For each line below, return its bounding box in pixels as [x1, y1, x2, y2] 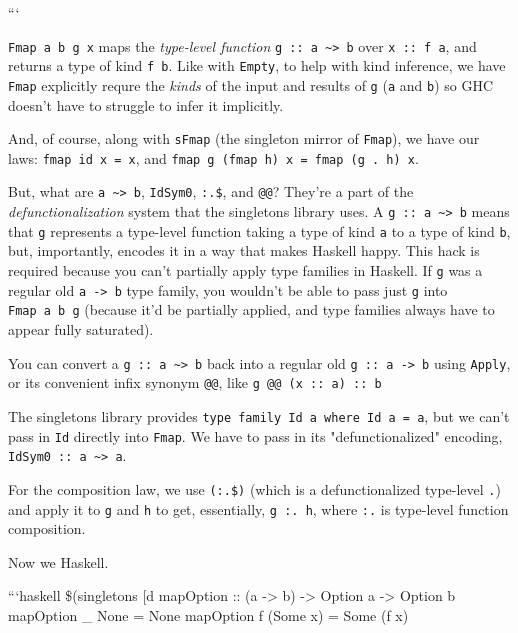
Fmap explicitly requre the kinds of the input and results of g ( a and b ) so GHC [8, 74, 494, 95]
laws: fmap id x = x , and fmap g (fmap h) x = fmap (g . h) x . [8, 147, 419, 168]
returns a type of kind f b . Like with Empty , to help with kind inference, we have [8, 55, 506, 76]
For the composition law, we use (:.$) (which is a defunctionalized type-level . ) [8, 478, 501, 499]
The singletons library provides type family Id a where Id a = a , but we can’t [8, 405, 510, 426]
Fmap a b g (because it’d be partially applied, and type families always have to [8, 299, 495, 320]
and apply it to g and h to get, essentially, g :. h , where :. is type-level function [8, 498, 509, 519]
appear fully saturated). [8, 319, 154, 339]
